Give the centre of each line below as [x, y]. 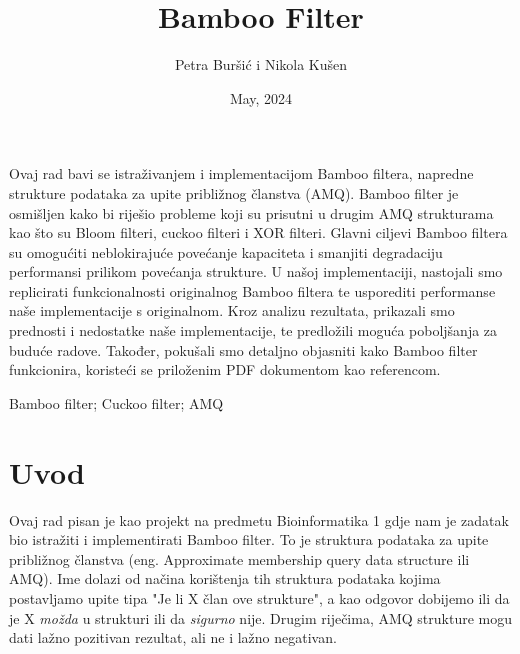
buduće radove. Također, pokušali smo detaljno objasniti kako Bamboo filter [243, 349]
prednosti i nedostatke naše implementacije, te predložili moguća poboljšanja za [253, 330]
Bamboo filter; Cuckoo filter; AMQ [116, 402]
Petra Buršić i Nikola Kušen [261, 64]
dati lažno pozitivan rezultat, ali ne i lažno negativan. [173, 637]
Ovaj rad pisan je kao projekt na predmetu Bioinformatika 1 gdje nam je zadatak [259, 519]
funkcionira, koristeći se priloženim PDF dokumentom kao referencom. [225, 369]
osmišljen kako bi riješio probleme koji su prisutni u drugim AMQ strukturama [251, 212]
